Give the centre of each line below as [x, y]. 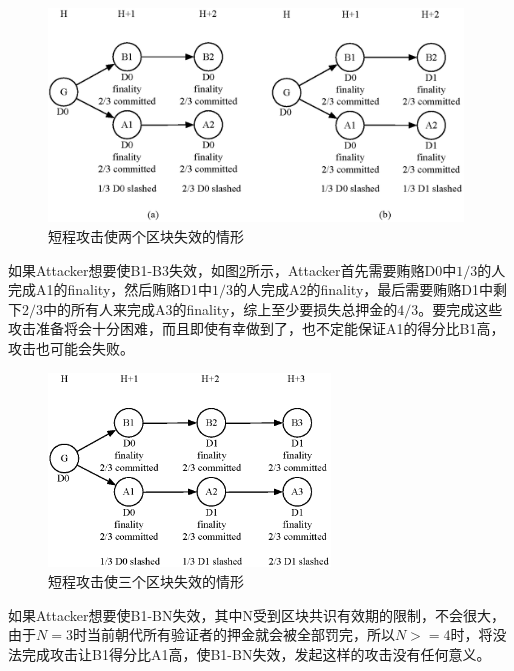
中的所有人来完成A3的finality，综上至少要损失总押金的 [220, 308]
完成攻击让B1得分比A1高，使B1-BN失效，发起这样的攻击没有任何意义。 [256, 653]
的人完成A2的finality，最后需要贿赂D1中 [363, 289]
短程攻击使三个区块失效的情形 [146, 580]
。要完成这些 [460, 308]
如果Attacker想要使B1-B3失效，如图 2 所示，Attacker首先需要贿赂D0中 [232, 269]
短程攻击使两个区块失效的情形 [146, 235]
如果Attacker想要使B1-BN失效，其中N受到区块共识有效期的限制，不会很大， [257, 614]
